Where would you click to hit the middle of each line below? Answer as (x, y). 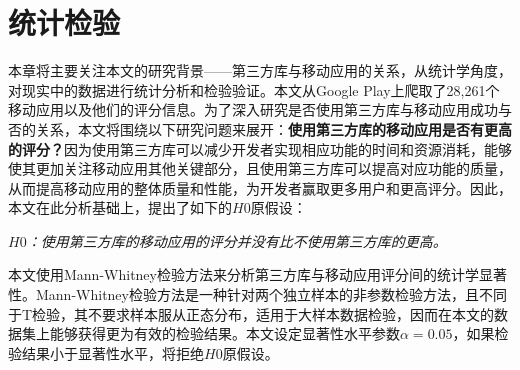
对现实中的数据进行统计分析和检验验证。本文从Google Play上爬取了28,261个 (254, 89)
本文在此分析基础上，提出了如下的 (120, 207)
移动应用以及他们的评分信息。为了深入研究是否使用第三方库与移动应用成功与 (260, 109)
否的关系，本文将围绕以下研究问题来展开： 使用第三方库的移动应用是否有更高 (260, 128)
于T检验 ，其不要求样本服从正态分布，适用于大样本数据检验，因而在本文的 (251, 313)
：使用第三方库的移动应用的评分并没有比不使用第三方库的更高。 (236, 240)
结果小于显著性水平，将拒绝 (112, 352)
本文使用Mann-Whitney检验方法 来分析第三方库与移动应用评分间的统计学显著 (257, 274)
